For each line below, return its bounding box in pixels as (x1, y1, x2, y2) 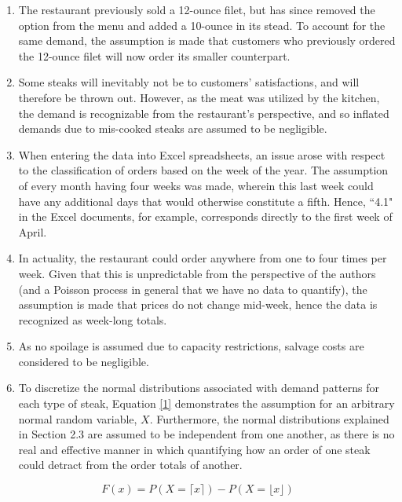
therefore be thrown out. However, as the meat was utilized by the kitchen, (18, 89, 380, 105)
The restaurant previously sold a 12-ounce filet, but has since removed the (18, 2, 375, 17)
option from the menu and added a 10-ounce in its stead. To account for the (18, 16, 386, 33)
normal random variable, (18, 410, 137, 427)
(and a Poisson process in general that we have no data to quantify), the (18, 280, 367, 297)
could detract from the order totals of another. (18, 456, 243, 473)
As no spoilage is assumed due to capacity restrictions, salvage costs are (18, 338, 364, 354)
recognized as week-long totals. (18, 311, 167, 328)
